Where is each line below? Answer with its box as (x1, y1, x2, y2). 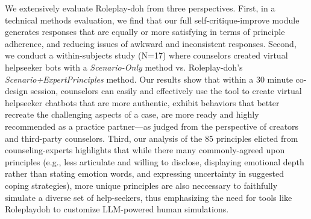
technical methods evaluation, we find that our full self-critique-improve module (5, 13, 300, 26)
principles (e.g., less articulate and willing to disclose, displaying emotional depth (5, 155, 304, 168)
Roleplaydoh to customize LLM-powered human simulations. (5, 203, 229, 215)
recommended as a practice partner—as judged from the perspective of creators (5, 119, 299, 132)
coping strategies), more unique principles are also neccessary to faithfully (5, 179, 278, 191)
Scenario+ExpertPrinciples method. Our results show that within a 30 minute (5, 72, 293, 85)
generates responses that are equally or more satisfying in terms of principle (5, 25, 285, 38)
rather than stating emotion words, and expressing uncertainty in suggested (5, 167, 284, 180)
